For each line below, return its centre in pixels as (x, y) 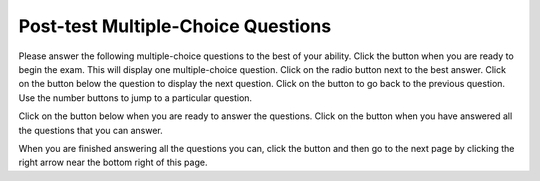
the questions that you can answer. (91, 130)
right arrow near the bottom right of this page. (113, 162)
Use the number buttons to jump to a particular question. (135, 97)
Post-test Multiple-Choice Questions (175, 26)
